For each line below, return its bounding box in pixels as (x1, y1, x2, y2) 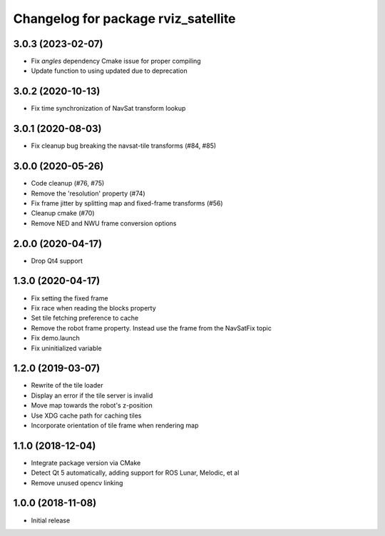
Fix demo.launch (31, 334, 80, 343)
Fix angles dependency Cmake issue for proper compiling (31, 57, 201, 66)
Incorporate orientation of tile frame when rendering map (31, 421, 199, 430)
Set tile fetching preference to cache (31, 314, 139, 323)
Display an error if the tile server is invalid (31, 391, 153, 400)
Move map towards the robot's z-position (31, 401, 153, 410)
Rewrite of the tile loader (31, 381, 103, 390)
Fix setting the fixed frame (31, 293, 108, 303)
